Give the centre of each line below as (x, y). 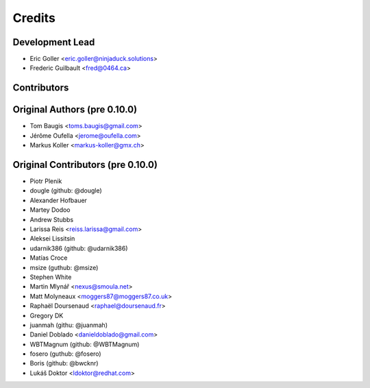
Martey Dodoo (50, 210)
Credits (34, 18)
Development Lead (54, 42)
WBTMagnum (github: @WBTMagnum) (85, 344)
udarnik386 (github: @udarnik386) (79, 248)
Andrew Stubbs (52, 219)
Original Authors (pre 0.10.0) (75, 110)
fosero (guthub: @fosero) (66, 354)
